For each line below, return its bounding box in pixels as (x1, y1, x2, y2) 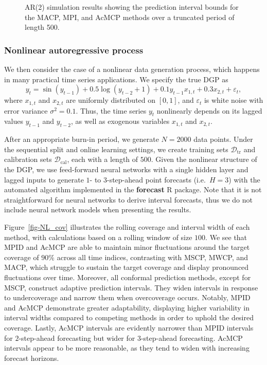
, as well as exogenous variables (70, 116, 170, 126)
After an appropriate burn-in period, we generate (4, 134, 159, 144)
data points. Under (193, 134, 253, 144)
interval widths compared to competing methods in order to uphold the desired (4, 312, 254, 323)
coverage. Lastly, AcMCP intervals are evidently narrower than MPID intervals (4, 322, 254, 333)
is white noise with (204, 95, 263, 105)
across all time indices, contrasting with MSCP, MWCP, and (57, 251, 248, 262)
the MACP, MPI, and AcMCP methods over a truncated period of (25, 11, 235, 22)
